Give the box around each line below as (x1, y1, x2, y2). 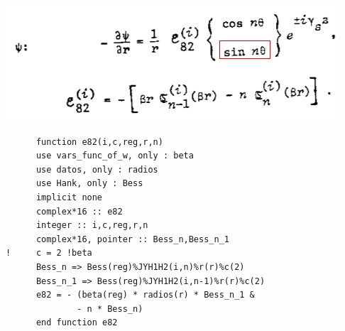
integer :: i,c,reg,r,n (35, 220, 148, 231)
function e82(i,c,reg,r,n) (35, 136, 163, 147)
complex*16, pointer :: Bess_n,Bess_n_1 (35, 234, 229, 244)
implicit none (35, 192, 103, 202)
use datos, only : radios (35, 164, 158, 175)
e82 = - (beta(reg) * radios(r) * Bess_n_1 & (35, 290, 255, 300)
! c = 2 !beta (6, 248, 92, 259)
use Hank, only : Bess (35, 178, 143, 189)
